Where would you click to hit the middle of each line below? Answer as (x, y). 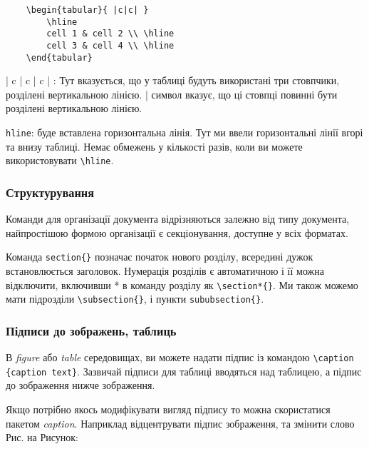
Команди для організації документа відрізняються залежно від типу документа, (178, 219)
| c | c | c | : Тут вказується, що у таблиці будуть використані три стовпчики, (173, 80)
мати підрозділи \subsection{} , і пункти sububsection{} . (135, 299)
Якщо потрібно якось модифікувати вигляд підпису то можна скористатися (168, 409)
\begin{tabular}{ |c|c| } (87, 10)
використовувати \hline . (60, 160)
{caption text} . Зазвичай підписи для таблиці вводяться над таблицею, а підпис (184, 371)
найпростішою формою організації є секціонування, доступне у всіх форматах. (177, 232)
